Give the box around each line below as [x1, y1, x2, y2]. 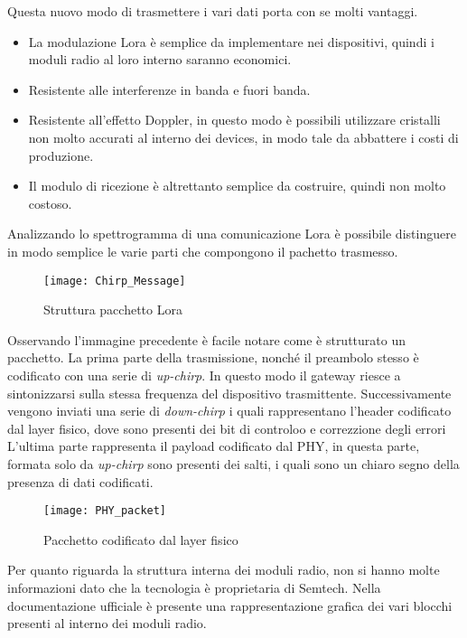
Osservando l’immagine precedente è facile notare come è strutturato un [7, 330, 406, 349]
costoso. [28, 193, 72, 212]
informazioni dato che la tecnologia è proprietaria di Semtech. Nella [7, 577, 381, 596]
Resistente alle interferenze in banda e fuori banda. [28, 80, 311, 99]
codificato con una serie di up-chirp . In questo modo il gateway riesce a [7, 365, 401, 384]
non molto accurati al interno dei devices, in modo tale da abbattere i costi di [28, 127, 459, 146]
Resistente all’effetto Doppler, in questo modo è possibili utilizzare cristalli [28, 110, 441, 129]
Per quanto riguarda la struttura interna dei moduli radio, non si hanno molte [7, 560, 440, 579]
